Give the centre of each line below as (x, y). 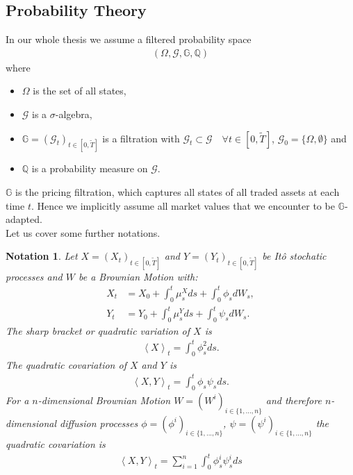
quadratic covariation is (56, 444)
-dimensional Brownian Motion (104, 400)
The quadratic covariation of (66, 364)
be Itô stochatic (294, 256)
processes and (34, 276)
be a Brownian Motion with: (138, 276)
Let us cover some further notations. (83, 232)
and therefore (294, 400)
